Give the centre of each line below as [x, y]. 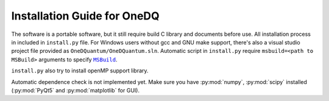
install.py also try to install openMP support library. [80, 71]
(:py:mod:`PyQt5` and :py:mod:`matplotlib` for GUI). [76, 90]
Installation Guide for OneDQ [85, 16]
